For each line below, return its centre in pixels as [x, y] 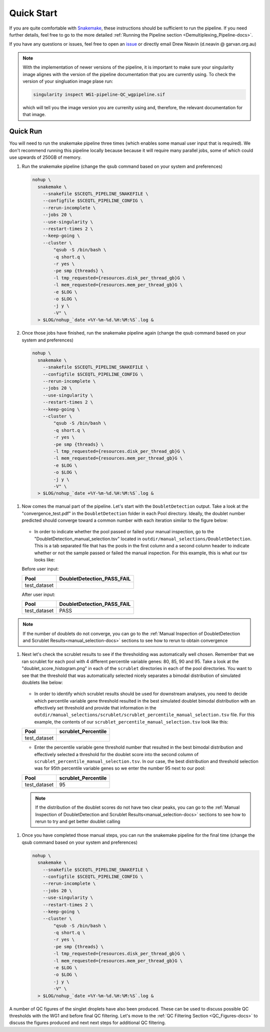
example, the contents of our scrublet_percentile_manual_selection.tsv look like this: [131, 722]
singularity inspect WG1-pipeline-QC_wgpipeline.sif [99, 94]
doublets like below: [42, 682]
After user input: [38, 594]
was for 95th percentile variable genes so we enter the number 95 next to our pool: [120, 768]
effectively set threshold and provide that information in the [95, 708]
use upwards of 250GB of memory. [45, 157]
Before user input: [40, 569]
